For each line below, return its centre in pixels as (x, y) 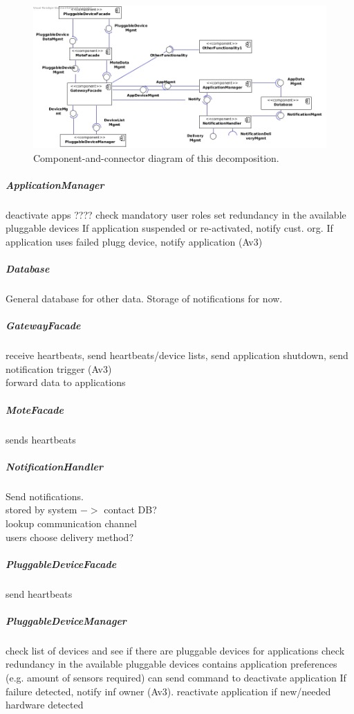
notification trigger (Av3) (59, 368)
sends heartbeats (41, 439)
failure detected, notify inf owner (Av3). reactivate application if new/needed (168, 691)
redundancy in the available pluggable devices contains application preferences (171, 664)
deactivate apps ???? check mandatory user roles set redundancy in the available (176, 214)
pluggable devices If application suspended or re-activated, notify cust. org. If (169, 228)
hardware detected (45, 705)
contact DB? (130, 510)
